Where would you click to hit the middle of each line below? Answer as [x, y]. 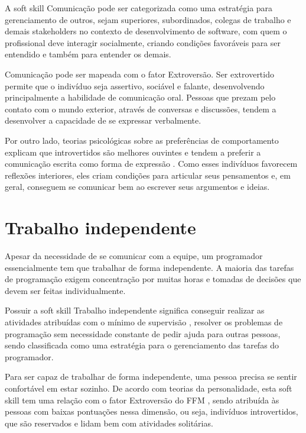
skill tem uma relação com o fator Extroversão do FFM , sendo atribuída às [142, 400]
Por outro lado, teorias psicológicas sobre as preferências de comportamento [142, 140]
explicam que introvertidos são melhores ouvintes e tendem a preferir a [133, 152]
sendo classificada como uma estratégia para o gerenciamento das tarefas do [142, 345]
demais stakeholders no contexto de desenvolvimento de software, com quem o [146, 31]
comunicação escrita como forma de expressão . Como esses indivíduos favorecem [151, 164]
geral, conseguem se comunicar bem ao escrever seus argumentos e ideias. [137, 187]
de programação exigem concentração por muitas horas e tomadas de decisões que [153, 279]
